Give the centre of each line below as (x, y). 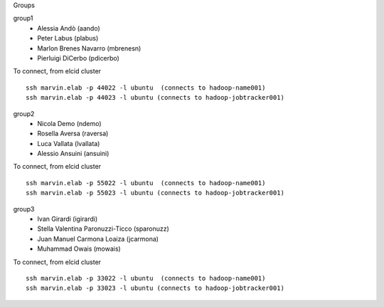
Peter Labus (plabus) (68, 38)
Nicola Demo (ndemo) (70, 123)
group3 (24, 209)
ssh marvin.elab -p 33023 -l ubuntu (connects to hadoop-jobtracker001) (155, 288)
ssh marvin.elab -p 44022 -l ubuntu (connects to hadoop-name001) (146, 88)
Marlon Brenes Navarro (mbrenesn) (89, 48)
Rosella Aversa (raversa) (73, 134)
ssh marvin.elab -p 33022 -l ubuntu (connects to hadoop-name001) (146, 278)
